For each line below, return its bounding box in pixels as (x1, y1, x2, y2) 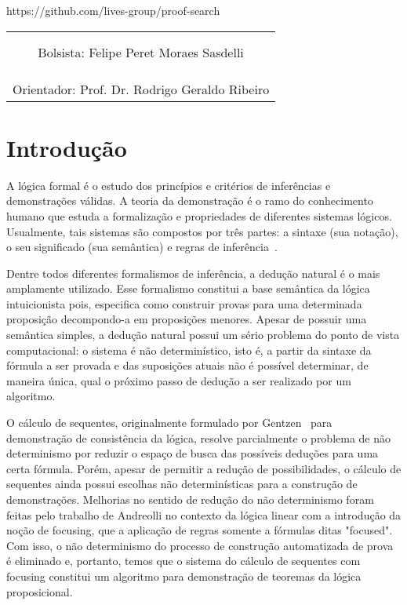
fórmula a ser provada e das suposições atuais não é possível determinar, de (6, 357, 369, 374)
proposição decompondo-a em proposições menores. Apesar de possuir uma (6, 311, 367, 327)
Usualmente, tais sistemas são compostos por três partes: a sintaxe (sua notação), (6, 223, 398, 239)
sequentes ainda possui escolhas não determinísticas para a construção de (6, 476, 358, 492)
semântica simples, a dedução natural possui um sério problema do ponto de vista (6, 326, 400, 343)
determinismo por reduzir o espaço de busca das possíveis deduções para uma (6, 445, 379, 461)
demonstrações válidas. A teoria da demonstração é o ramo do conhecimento (6, 192, 373, 209)
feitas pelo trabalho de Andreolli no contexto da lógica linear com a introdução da (6, 506, 402, 523)
